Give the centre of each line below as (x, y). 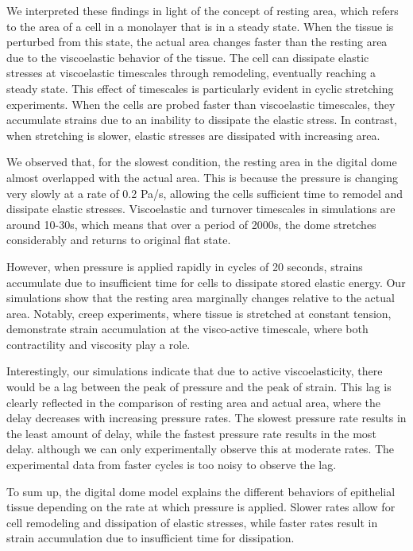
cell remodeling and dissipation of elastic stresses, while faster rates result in (192, 522)
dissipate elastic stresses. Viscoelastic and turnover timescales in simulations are (201, 209)
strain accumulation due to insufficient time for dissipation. (151, 538)
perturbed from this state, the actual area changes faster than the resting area (197, 42)
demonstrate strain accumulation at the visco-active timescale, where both (187, 329)
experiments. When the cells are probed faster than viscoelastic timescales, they (201, 104)
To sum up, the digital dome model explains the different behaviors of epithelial (201, 491)
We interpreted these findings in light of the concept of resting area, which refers (203, 10)
